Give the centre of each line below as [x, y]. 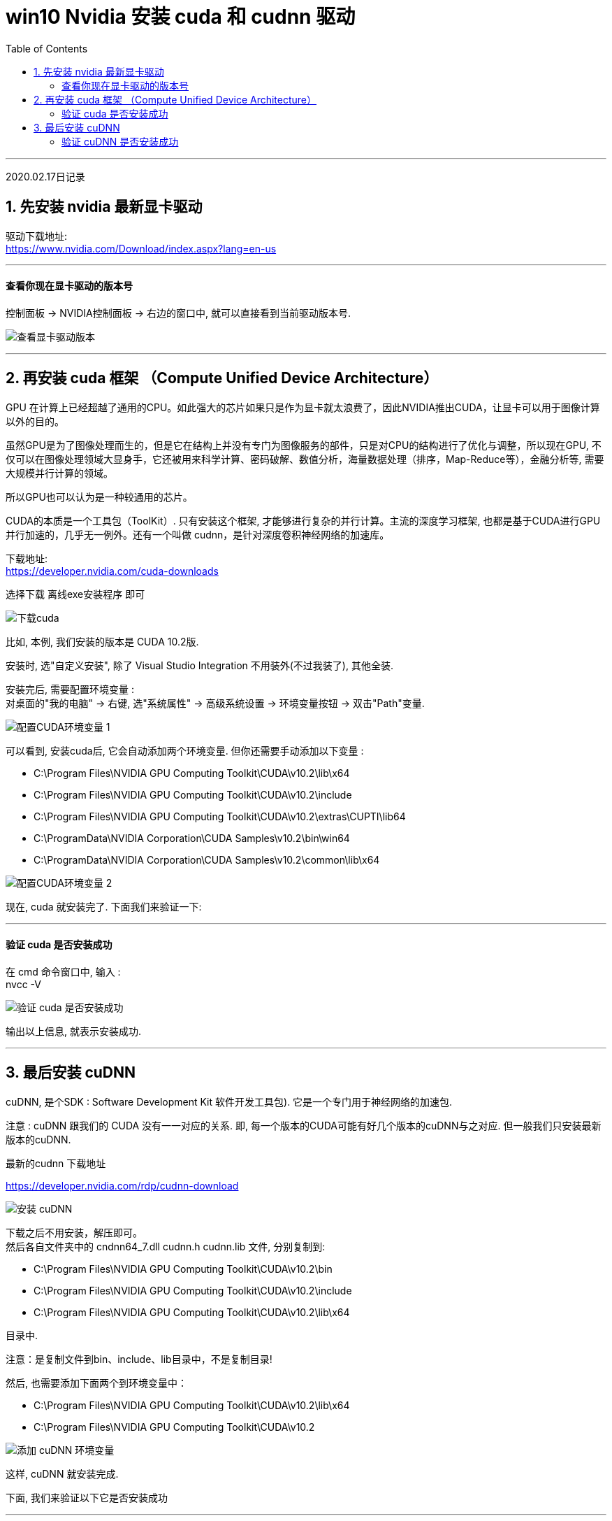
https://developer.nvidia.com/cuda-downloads [112, 571]
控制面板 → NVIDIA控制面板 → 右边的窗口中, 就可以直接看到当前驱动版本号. [178, 313]
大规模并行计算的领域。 [59, 473]
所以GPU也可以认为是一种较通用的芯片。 [99, 497]
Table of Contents [47, 48]
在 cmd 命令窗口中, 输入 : [63, 971]
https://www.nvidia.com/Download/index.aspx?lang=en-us [141, 248]
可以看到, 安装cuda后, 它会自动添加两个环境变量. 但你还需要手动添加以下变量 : [185, 750]
